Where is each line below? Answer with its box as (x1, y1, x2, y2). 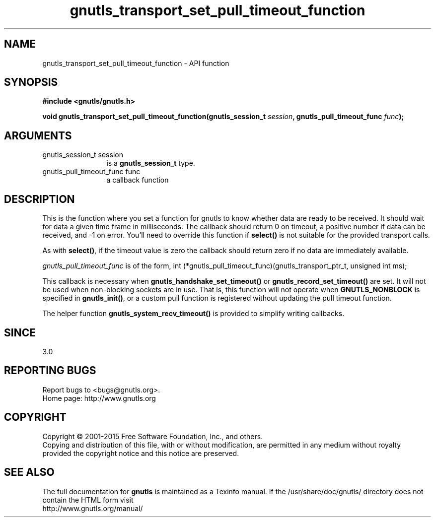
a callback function (106, 176, 169, 185)
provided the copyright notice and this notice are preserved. (42, 449, 239, 457)
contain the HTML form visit (42, 495, 134, 504)
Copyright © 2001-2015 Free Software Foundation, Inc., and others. (42, 432, 263, 441)
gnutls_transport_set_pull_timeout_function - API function (42, 59, 229, 67)
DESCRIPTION (4, 193, 75, 205)
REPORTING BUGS (4, 364, 96, 377)
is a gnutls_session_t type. (106, 159, 195, 168)
